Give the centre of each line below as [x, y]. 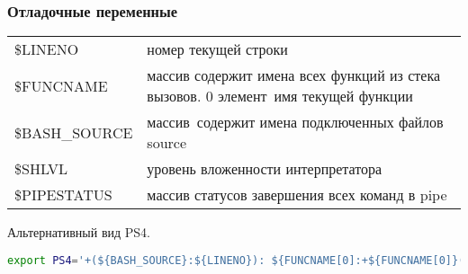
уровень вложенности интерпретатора [265, 169]
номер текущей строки [217, 49]
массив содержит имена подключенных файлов [295, 122]
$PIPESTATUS [63, 195]
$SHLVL [41, 169]
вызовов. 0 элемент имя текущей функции [280, 96]
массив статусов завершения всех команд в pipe [297, 195]
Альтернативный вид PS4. [79, 232]
